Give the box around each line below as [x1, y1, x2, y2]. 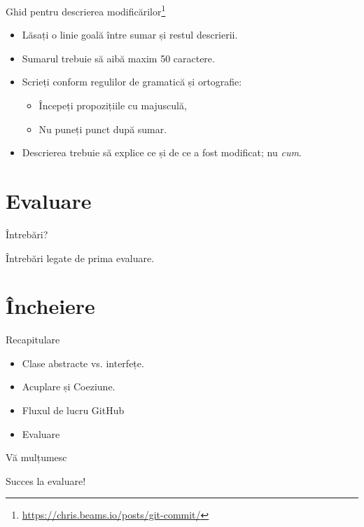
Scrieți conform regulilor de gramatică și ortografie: [22, 74, 242, 89]
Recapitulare [6, 332, 60, 347]
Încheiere [6, 292, 95, 320]
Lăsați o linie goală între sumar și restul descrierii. [22, 27, 238, 42]
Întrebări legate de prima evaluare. [6, 250, 155, 265]
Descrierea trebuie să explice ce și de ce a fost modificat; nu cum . [22, 145, 302, 160]
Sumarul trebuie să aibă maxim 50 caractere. [22, 50, 215, 65]
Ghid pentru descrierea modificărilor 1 [6, 2, 166, 18]
